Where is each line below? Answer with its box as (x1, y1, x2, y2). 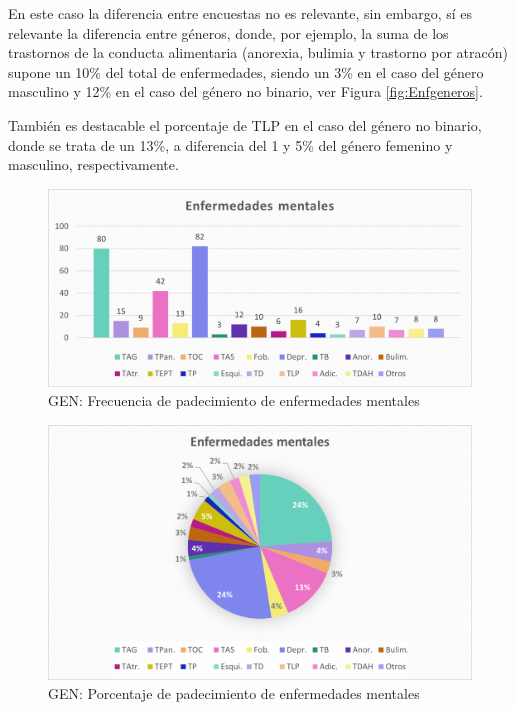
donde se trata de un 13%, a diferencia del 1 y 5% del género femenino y (8, 134, 453, 155)
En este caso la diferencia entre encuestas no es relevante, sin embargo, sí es (8, 3, 473, 23)
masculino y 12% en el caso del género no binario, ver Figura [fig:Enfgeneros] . (8, 81, 483, 102)
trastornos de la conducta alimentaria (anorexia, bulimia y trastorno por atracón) (8, 42, 508, 63)
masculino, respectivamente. (8, 154, 179, 175)
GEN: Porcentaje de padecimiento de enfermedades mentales (48, 683, 420, 704)
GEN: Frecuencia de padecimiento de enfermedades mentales (48, 390, 420, 411)
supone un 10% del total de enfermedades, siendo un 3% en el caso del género (8, 61, 484, 82)
